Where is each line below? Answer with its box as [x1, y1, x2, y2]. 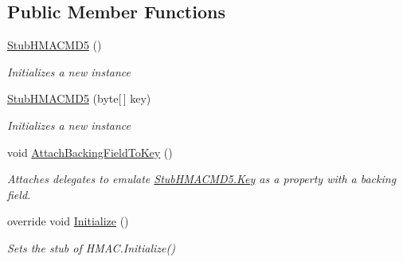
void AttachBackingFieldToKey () [7, 143, 173, 160]
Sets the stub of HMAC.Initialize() [7, 239, 175, 256]
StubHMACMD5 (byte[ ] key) [7, 90, 151, 107]
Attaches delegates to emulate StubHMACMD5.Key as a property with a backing [7, 170, 397, 187]
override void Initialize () [7, 213, 129, 229]
